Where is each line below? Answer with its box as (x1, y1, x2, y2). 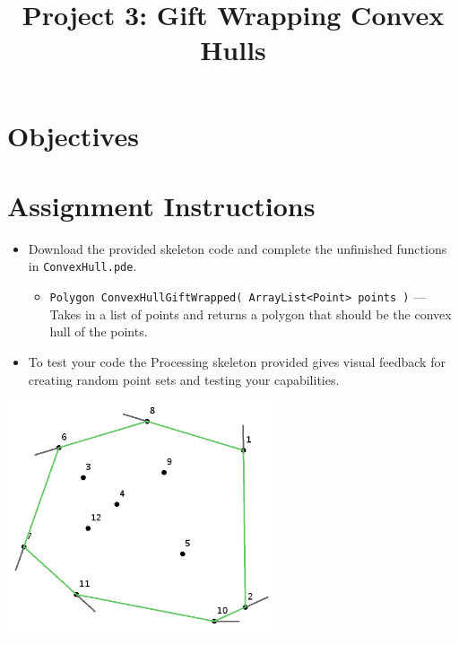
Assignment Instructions (7, 187, 316, 223)
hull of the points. (49, 322, 148, 341)
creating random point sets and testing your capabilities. (28, 370, 340, 388)
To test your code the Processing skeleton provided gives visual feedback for (28, 352, 446, 370)
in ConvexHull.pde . (28, 257, 137, 275)
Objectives (7, 117, 139, 153)
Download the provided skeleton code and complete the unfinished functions (28, 239, 447, 257)
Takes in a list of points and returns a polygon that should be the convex (49, 304, 452, 323)
